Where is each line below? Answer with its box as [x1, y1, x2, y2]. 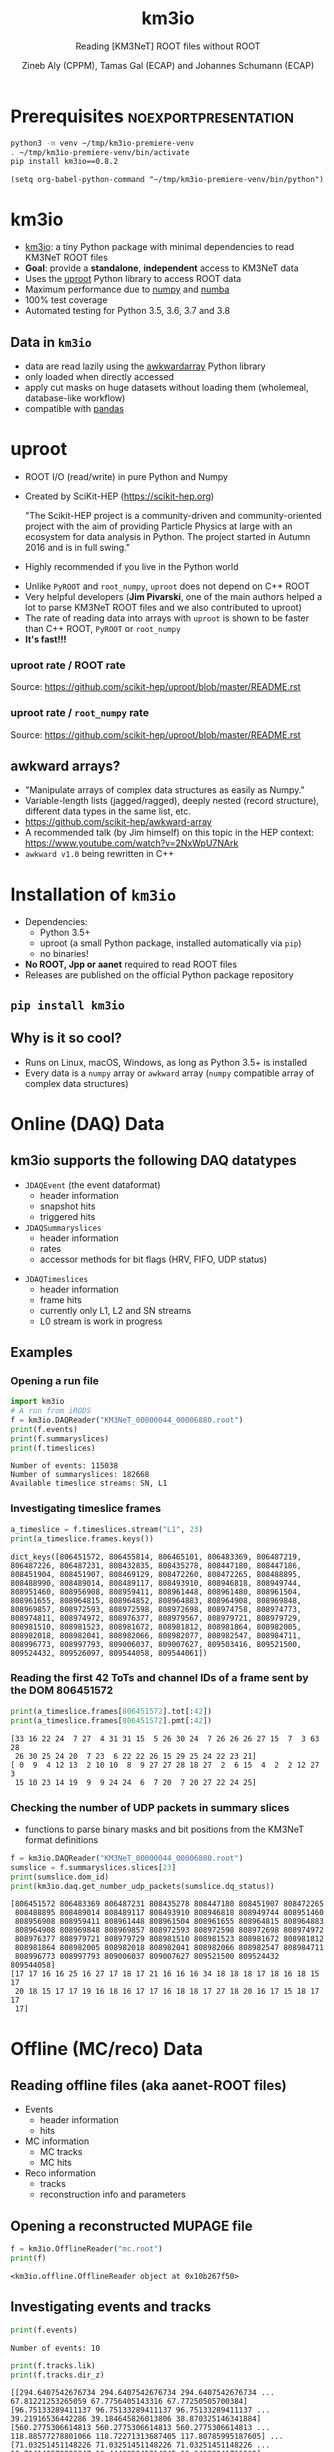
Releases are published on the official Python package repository [24, 969, 294, 981]
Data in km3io [10, 333, 92, 351]
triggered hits [39, 1210, 96, 1222]
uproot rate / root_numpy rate [10, 706, 150, 720]
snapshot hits [39, 1200, 96, 1212]
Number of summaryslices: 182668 [10, 1470, 150, 1480]
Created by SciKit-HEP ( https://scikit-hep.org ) [24, 490, 215, 502]
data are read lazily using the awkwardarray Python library [24, 360, 267, 372]
